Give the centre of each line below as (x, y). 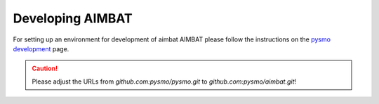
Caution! (45, 69)
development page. (41, 48)
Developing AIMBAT (73, 18)
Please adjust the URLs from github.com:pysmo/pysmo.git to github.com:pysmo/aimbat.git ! (164, 82)
